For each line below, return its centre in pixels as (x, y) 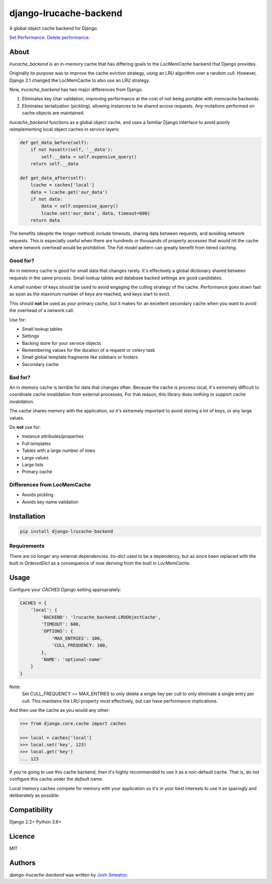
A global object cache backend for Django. (54, 28)
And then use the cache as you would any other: (60, 710)
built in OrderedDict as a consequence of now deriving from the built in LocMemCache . (100, 563)
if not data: (47, 199)
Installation (27, 516)
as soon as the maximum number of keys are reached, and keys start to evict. (90, 294)
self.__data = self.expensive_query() (89, 157)
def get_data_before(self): (54, 142)
